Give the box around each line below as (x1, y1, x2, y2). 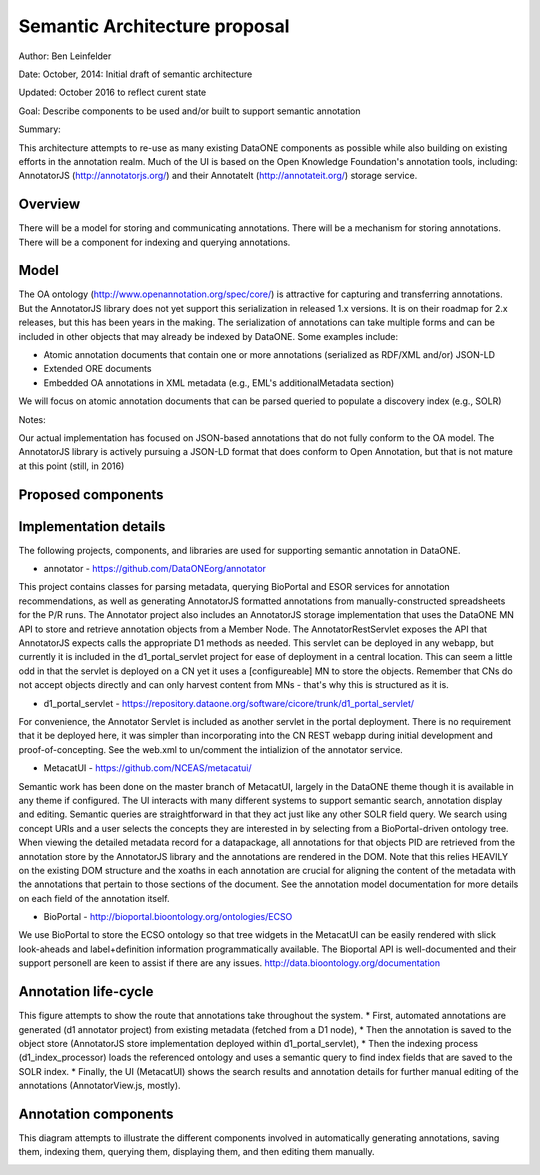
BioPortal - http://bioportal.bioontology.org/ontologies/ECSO (43, 911, 293, 923)
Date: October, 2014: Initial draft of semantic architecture (18, 68, 253, 80)
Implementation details (18, 518, 166, 535)
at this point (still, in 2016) (18, 460, 125, 472)
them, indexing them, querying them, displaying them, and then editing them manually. (18, 1146, 375, 1158)
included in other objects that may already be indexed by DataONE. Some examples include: (18, 330, 399, 342)
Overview (18, 196, 81, 213)
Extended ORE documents (43, 363, 152, 375)
